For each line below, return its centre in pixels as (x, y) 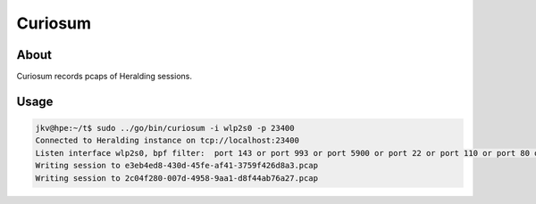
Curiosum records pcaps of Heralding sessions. (104, 77)
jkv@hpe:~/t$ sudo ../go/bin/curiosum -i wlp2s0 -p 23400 (165, 128)
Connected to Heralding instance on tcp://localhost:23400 (167, 141)
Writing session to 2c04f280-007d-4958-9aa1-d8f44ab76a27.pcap (177, 178)
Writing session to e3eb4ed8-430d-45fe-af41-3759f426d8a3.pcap (177, 166)
